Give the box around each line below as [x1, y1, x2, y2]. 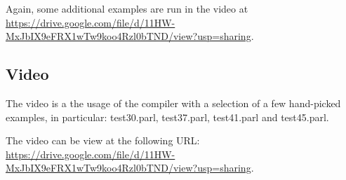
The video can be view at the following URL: [6, 133, 200, 148]
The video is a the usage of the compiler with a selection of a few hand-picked [6, 95, 341, 110]
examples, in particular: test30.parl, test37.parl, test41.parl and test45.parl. [6, 109, 329, 124]
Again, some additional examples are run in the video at [6, 1, 248, 15]
